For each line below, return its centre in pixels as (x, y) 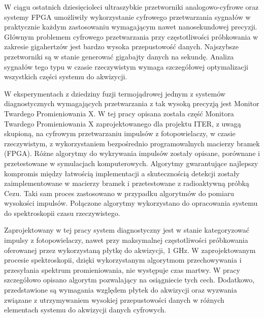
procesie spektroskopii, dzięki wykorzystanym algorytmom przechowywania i (123, 260)
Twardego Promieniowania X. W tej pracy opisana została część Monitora (119, 113)
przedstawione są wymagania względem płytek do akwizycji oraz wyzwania (121, 290)
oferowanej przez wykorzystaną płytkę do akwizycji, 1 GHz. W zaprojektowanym (130, 250)
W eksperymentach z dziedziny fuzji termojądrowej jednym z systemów (115, 93)
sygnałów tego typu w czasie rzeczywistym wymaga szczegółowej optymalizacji (126, 66)
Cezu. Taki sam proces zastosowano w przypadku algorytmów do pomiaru (119, 193)
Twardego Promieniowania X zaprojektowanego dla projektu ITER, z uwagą (123, 123)
